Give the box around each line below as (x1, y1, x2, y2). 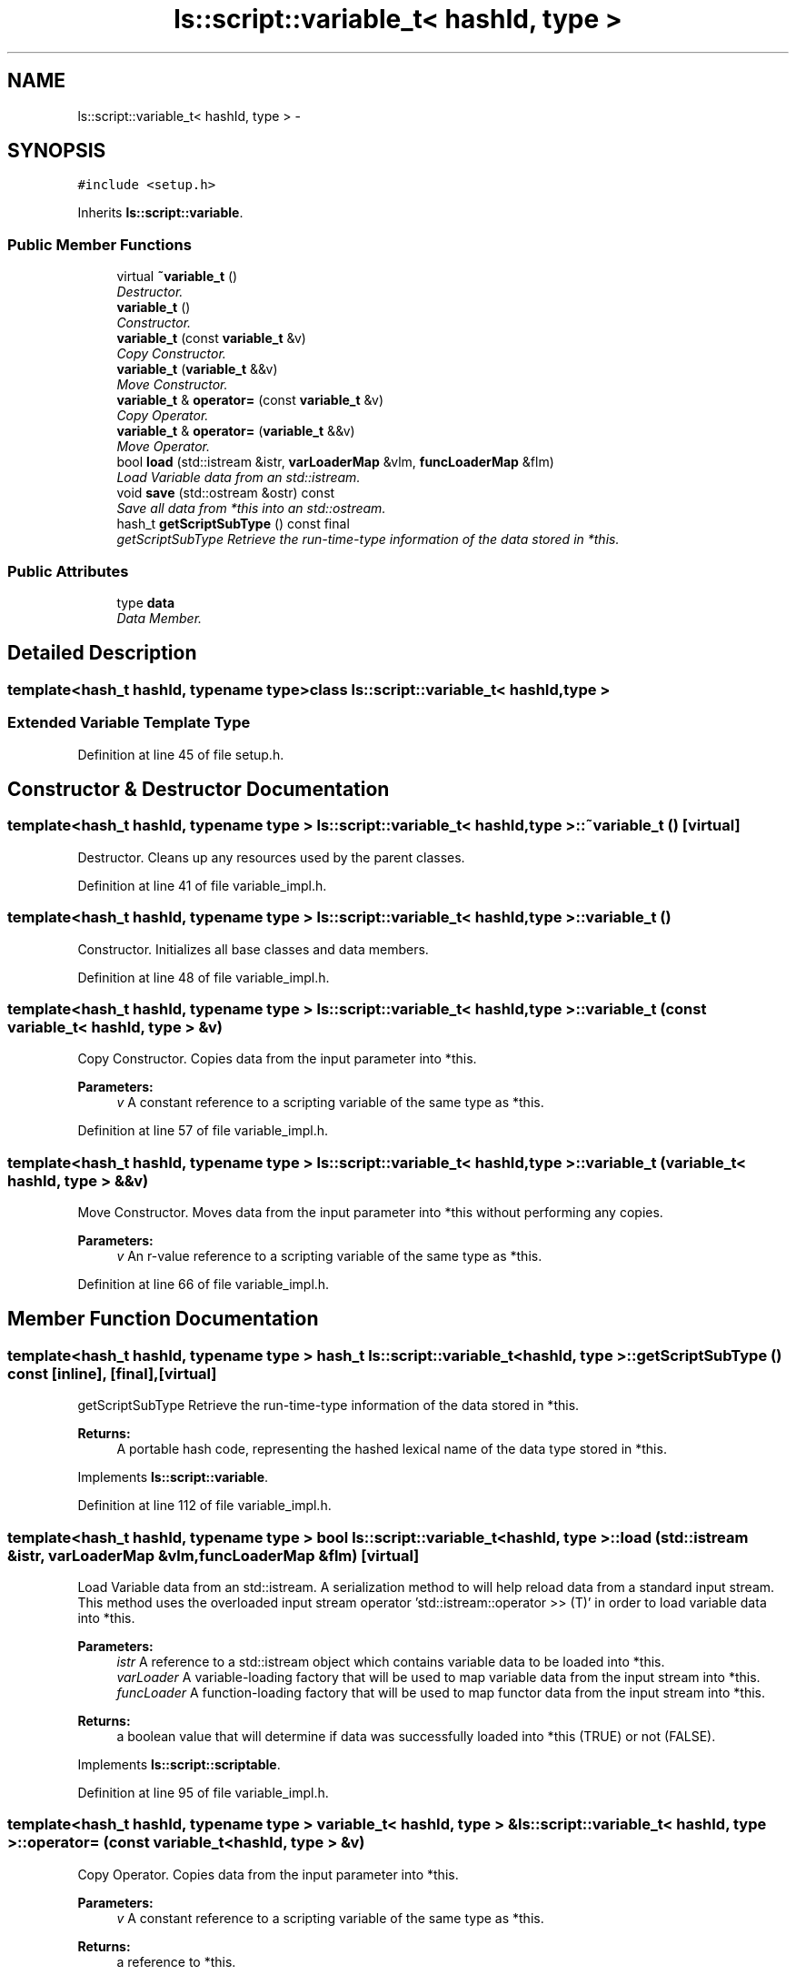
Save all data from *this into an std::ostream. (116, 500, 386, 517)
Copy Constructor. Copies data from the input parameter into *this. (77, 1051, 477, 1067)
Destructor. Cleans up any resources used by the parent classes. (77, 849, 465, 865)
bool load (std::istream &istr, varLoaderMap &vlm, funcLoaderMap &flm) (116, 454, 554, 470)
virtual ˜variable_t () (116, 268, 238, 285)
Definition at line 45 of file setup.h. (77, 746, 284, 762)
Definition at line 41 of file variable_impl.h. (77, 877, 327, 893)
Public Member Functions (7, 235, 192, 254)
